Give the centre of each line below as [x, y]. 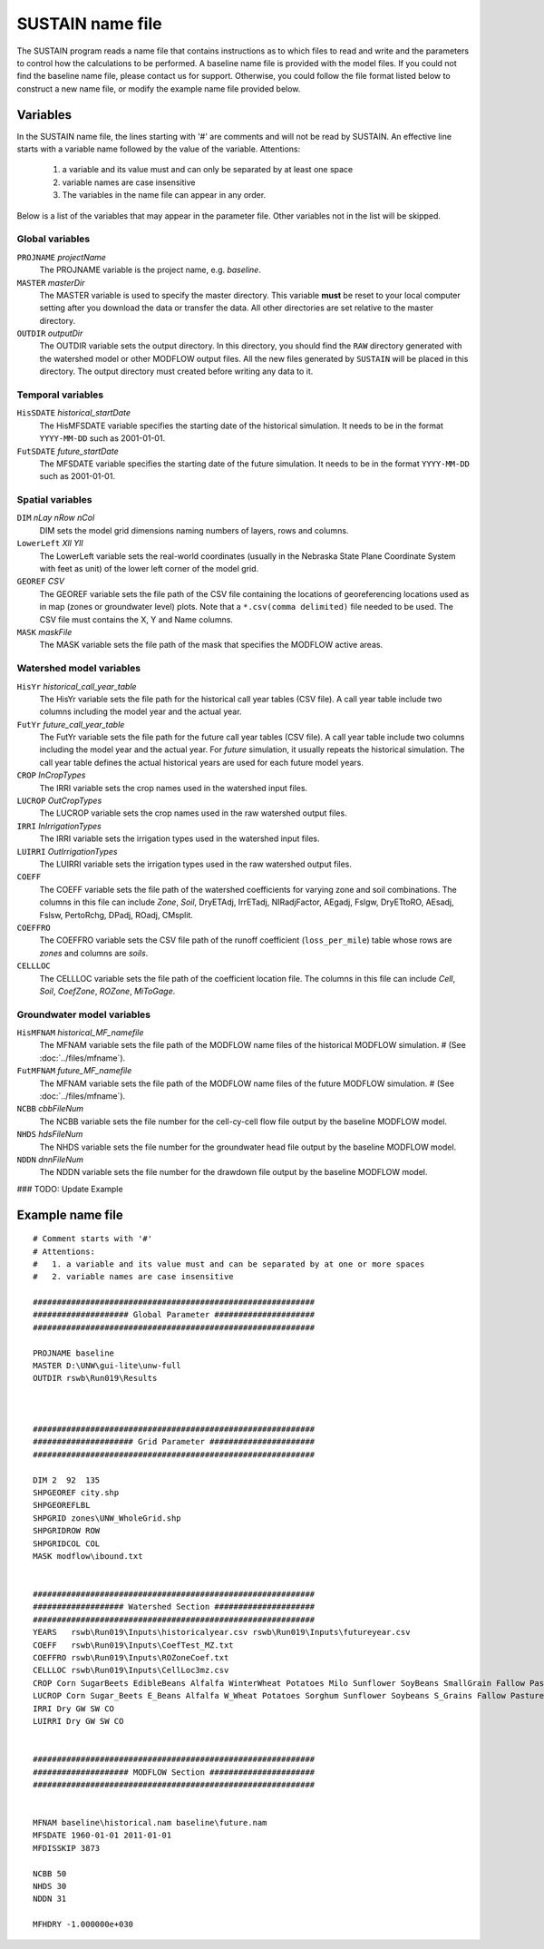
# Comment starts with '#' [93, 1239]
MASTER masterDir [51, 282]
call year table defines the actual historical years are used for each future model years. [202, 762]
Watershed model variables [78, 669]
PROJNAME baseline [74, 1353]
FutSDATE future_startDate [68, 451]
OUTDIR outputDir [50, 333]
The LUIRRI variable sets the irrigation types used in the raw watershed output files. [196, 864]
